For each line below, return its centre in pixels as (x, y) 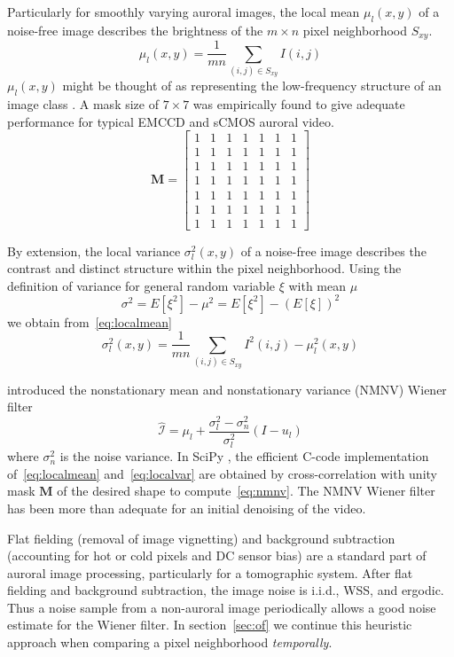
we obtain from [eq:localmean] (90, 321)
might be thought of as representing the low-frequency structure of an (252, 86)
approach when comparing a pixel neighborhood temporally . (170, 642)
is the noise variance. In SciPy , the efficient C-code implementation (244, 456)
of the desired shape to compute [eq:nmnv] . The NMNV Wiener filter (246, 491)
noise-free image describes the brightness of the (135, 30)
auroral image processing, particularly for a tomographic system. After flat (210, 572)
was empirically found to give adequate (299, 104)
